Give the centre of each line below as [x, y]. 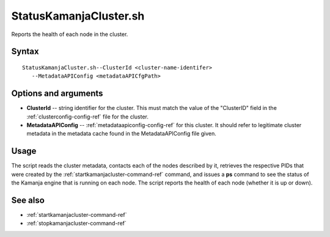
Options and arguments [57, 94]
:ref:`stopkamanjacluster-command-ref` [76, 224]
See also [28, 200]
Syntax [25, 52]
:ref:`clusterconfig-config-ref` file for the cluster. [88, 117]
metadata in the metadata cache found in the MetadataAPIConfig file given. [122, 134]
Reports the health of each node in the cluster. [70, 34]
